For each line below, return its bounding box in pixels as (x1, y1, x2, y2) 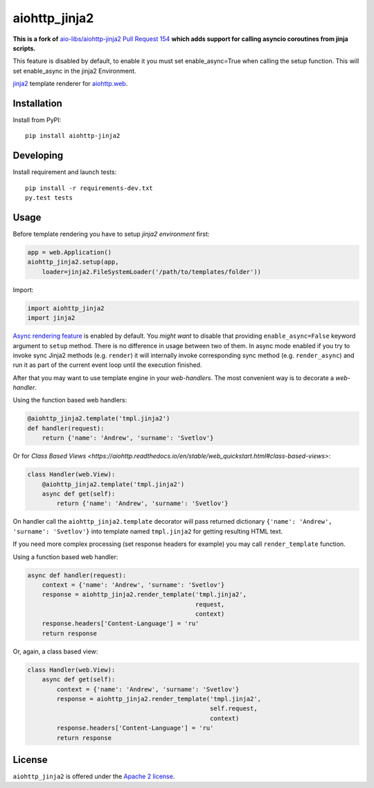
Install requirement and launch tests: (12, 168, 117, 176)
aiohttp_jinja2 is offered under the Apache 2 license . (12, 772, 175, 780)
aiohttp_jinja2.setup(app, (27, 258, 119, 266)
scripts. (12, 44, 36, 52)
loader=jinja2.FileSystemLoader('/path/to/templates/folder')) (42, 268, 262, 275)
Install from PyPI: (12, 116, 62, 124)
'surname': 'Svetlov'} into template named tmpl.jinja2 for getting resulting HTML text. (12, 527, 283, 536)
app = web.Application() (27, 248, 112, 256)
